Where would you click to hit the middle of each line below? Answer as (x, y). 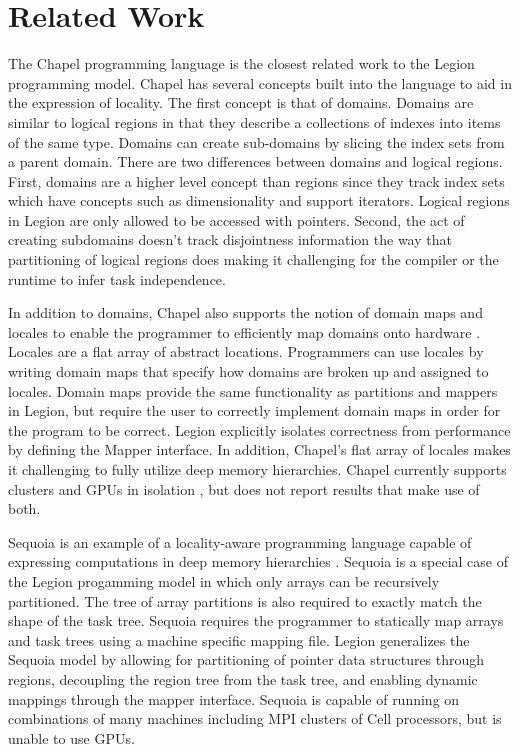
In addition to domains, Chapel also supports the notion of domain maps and (245, 312)
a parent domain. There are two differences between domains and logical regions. (255, 161)
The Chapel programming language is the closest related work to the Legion (241, 63)
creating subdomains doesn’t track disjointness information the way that (230, 239)
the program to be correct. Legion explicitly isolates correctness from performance (259, 429)
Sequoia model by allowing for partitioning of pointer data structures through (246, 659)
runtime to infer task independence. (117, 278)
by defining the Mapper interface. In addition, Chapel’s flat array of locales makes (259, 449)
